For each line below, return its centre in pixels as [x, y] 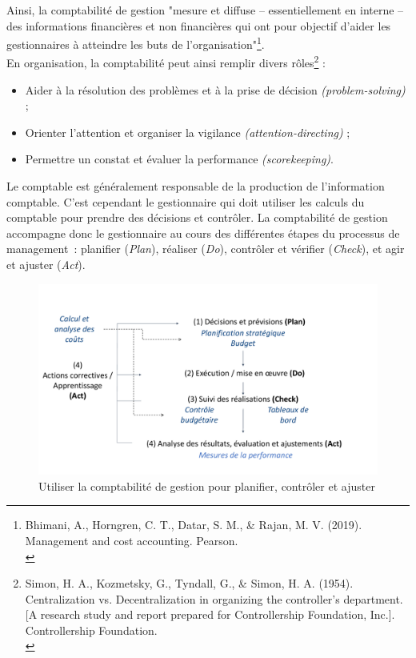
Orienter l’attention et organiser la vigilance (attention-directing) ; [188, 132]
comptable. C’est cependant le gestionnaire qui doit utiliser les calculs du [186, 201]
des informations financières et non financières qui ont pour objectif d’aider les [199, 25]
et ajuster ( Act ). [46, 265]
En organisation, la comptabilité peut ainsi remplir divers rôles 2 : [166, 62]
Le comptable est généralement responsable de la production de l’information [196, 186]
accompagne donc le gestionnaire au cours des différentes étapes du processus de [203, 233]
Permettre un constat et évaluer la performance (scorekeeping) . [179, 159]
